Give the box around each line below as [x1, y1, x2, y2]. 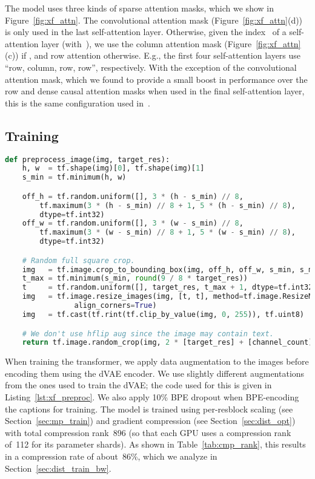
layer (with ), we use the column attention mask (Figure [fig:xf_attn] [41, 37, 301, 50]
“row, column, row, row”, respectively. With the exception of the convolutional [5, 60, 297, 73]
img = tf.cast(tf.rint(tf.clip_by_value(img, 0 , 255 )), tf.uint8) [22, 310, 305, 319]
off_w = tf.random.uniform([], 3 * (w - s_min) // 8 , [22, 219, 244, 228]
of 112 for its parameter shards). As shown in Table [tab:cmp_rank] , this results [5, 438, 306, 451]
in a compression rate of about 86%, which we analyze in [5, 450, 217, 463]
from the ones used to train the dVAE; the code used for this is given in [5, 379, 272, 391]
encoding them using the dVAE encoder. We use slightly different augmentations [5, 367, 305, 379]
